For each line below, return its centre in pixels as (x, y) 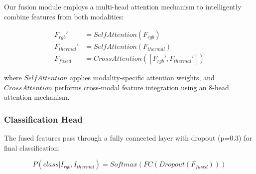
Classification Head (43, 119)
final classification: (32, 147)
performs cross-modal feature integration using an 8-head (142, 87)
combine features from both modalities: (64, 16)
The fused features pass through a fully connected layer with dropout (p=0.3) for (128, 138)
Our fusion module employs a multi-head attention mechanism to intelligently (123, 6)
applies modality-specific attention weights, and (142, 78)
